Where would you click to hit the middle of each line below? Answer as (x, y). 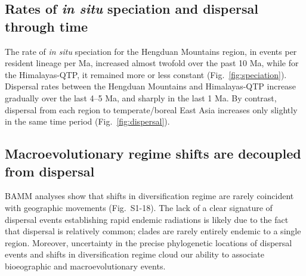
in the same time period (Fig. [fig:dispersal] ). (87, 121)
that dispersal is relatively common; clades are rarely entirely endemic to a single (153, 231)
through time (47, 26)
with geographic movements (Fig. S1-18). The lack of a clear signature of (139, 207)
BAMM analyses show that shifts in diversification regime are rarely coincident (149, 196)
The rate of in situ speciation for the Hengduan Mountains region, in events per (151, 51)
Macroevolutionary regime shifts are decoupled (153, 153)
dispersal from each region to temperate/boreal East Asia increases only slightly (151, 109)
